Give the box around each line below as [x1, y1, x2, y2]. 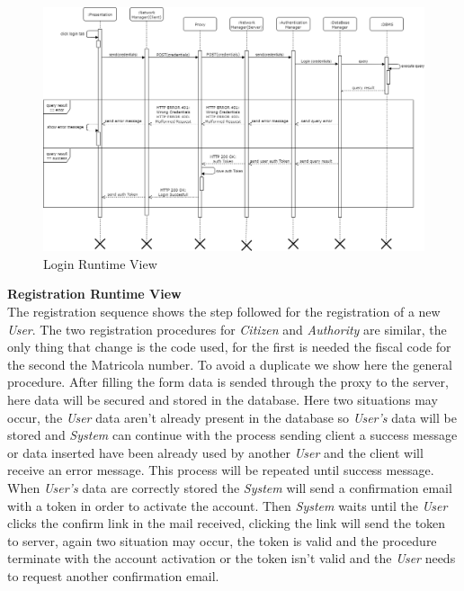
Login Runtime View [43, 254, 157, 273]
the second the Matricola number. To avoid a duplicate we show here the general [7, 354, 452, 373]
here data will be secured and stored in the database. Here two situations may [7, 390, 438, 408]
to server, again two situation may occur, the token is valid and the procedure [7, 531, 437, 550]
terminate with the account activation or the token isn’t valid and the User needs [7, 549, 456, 568]
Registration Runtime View [7, 284, 182, 303]
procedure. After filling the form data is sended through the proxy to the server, [7, 372, 449, 391]
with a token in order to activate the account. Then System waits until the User [7, 496, 448, 515]
